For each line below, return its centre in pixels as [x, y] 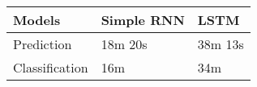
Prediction [43, 44]
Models [37, 20]
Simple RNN [143, 20]
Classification [51, 67]
